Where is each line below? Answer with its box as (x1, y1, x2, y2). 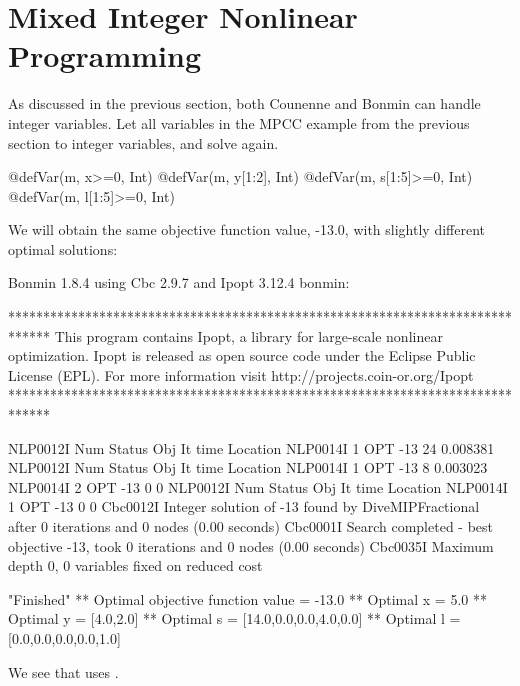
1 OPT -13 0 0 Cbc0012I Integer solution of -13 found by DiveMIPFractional (8, 496, 480, 517)
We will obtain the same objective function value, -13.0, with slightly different (8, 219, 485, 240)
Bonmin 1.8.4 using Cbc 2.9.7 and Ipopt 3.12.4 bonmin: (8, 272, 350, 293)
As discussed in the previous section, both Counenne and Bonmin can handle (8, 93, 481, 114)
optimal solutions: (8, 238, 118, 259)
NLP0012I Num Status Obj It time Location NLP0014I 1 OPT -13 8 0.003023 (8, 457, 488, 478)
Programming (8, 35, 201, 76)
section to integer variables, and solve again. (8, 132, 279, 153)
